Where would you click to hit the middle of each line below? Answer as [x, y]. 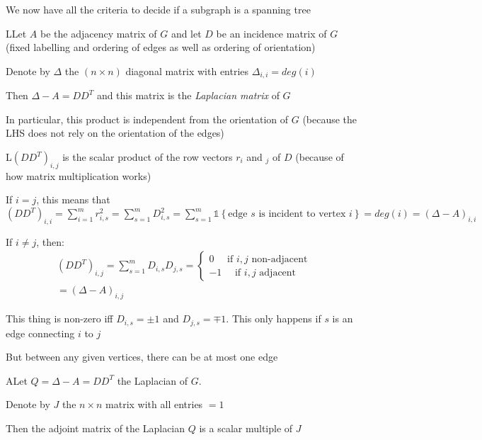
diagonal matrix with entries [187, 70]
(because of [320, 157]
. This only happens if [274, 318]
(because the [330, 119]
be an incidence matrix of [271, 33]
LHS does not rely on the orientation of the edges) [115, 133]
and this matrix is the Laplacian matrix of [188, 95]
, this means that [73, 199]
